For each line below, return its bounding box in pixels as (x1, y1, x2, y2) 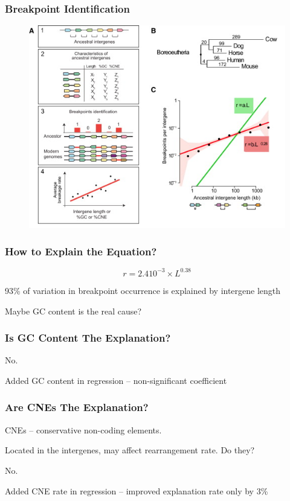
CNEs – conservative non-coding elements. (5, 423, 162, 436)
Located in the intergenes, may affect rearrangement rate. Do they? (5, 444, 255, 456)
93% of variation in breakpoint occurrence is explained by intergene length (5, 284, 281, 296)
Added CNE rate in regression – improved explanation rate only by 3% (5, 484, 268, 497)
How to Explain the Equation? (5, 244, 157, 259)
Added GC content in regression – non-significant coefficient (5, 374, 227, 386)
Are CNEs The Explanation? (5, 400, 149, 415)
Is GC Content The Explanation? (5, 330, 171, 345)
